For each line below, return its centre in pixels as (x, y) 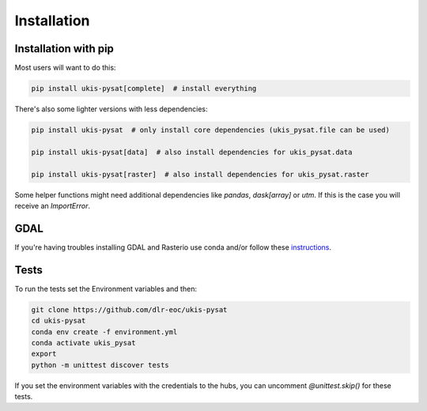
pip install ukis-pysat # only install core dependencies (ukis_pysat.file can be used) (211, 130)
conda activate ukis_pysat (83, 343)
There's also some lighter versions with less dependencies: (111, 109)
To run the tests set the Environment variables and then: (106, 288)
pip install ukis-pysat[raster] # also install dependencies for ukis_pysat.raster (200, 174)
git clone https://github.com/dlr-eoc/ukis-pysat (129, 309)
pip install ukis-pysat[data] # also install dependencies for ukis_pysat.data (192, 152)
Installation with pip (64, 49)
